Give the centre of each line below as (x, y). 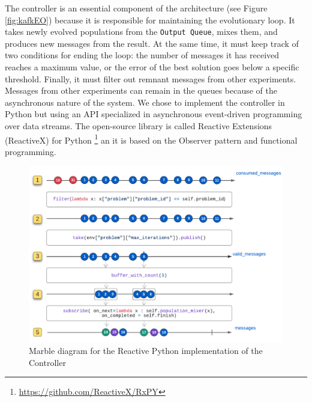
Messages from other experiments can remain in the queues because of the (141, 90)
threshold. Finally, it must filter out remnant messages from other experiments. (151, 78)
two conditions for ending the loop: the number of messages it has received (142, 55)
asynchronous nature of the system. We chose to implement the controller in (145, 102)
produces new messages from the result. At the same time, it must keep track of (152, 43)
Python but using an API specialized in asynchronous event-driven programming (154, 114)
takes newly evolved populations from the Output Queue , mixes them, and (141, 32)
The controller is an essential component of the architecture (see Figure (136, 8)
